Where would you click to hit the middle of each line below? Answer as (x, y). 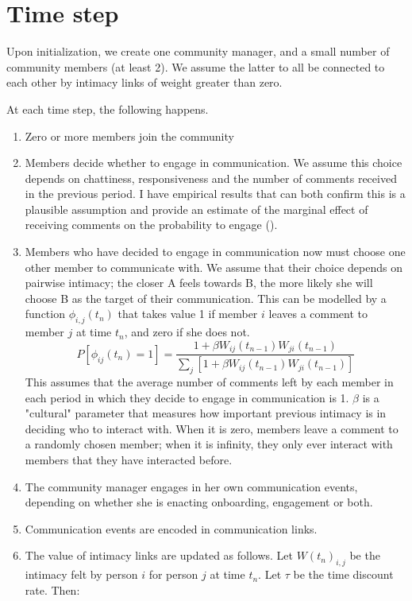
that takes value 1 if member (188, 314)
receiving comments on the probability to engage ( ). (151, 225)
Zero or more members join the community (129, 136)
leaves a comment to (318, 314)
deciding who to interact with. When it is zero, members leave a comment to (212, 428)
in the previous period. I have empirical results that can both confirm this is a (215, 194)
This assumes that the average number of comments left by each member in (209, 381)
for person (173, 574)
